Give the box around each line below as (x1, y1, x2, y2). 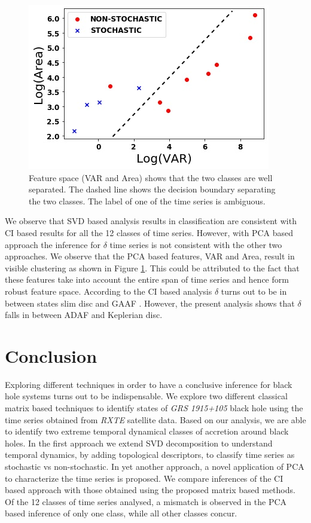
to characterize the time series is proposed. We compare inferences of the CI (5, 472, 283, 484)
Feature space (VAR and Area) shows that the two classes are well (29, 171, 273, 183)
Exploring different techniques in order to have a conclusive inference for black (5, 378, 292, 390)
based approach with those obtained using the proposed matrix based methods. (5, 484, 295, 496)
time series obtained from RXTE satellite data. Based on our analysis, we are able (5, 413, 306, 426)
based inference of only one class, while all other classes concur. (5, 507, 237, 519)
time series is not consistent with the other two (109, 238, 282, 250)
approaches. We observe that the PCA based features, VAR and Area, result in (5, 250, 295, 262)
